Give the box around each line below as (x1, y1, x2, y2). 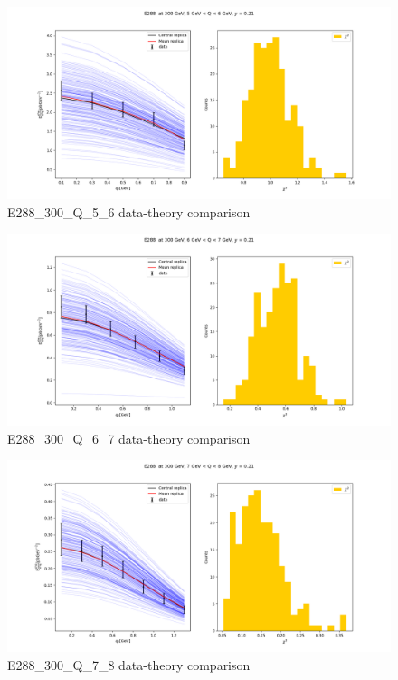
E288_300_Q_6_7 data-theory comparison (7, 428, 251, 447)
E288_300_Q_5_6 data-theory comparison (7, 202, 251, 221)
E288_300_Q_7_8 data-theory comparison (7, 655, 251, 674)
